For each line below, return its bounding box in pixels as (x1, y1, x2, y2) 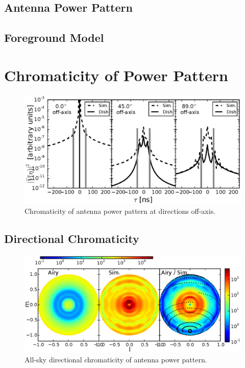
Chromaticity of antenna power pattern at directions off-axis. (24, 206, 216, 216)
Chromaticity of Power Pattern (4, 64, 228, 85)
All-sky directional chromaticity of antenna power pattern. (24, 354, 207, 365)
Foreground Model (4, 30, 104, 45)
